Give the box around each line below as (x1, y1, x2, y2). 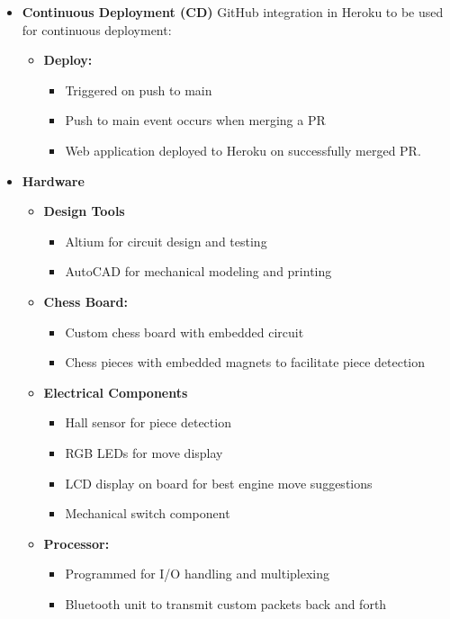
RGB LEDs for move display (65, 443, 223, 462)
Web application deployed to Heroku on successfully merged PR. (65, 140, 421, 159)
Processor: (43, 534, 110, 552)
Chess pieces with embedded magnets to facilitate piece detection (65, 353, 426, 372)
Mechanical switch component (65, 504, 230, 523)
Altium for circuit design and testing (65, 231, 267, 250)
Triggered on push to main (65, 80, 212, 99)
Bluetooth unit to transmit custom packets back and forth (65, 594, 387, 613)
